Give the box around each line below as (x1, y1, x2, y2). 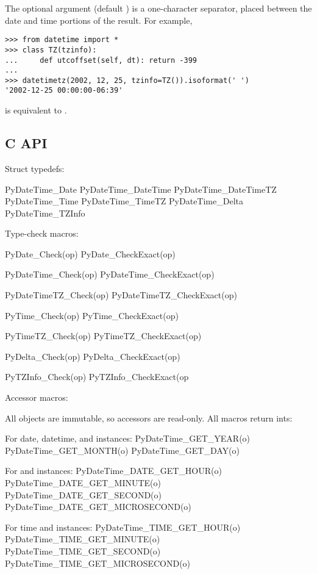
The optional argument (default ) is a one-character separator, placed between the (5, 2, 312, 14)
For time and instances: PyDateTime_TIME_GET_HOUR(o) (5, 520, 241, 533)
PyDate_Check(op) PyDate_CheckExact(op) (5, 247, 176, 260)
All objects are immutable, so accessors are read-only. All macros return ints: (5, 411, 293, 424)
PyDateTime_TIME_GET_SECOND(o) (5, 544, 161, 557)
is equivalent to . (5, 104, 67, 117)
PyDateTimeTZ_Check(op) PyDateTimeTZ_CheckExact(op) (5, 289, 237, 301)
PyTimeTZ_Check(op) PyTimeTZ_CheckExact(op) (5, 329, 202, 342)
